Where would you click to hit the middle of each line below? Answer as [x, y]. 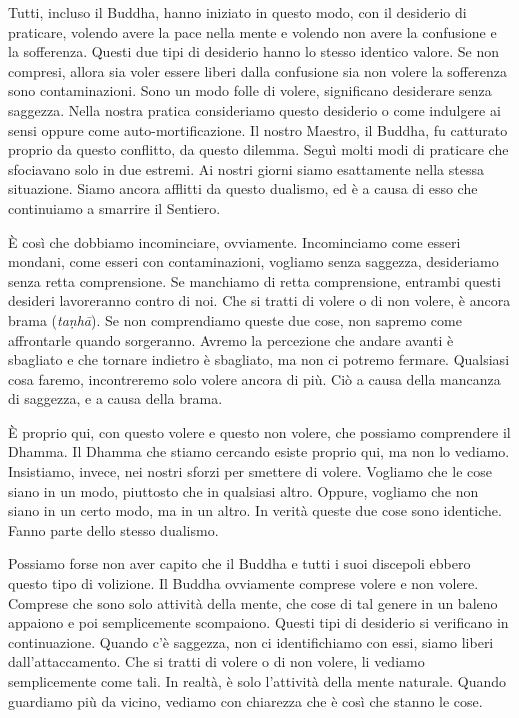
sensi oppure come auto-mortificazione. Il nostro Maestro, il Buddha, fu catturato [258, 129]
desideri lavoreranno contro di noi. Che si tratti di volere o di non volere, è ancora [259, 300]
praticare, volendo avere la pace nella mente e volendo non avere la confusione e [252, 31]
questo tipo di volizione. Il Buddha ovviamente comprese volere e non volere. [243, 583]
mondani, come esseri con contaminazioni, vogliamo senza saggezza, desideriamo [253, 261]
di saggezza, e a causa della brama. [115, 398]
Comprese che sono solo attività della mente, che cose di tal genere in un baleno [253, 602]
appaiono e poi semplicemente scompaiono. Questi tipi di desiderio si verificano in [258, 622]
